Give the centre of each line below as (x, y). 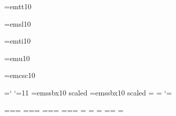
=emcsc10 (20, 75)
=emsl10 (18, 23)
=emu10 (17, 58)
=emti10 (17, 41)
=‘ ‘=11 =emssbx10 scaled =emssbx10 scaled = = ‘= (88, 92)
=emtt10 (18, 6)
